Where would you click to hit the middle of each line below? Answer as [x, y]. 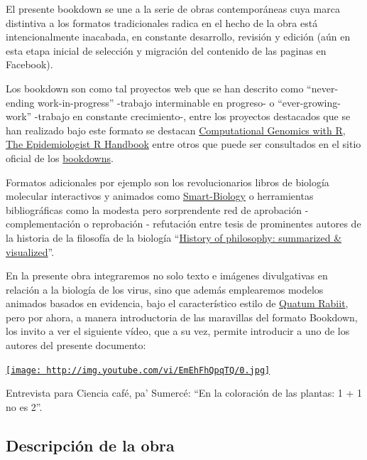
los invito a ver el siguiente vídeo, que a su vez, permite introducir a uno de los [178, 331]
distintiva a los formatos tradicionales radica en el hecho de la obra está [162, 22]
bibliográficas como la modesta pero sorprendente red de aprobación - [157, 209]
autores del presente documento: [76, 345]
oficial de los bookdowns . [60, 157]
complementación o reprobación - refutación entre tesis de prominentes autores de [183, 224]
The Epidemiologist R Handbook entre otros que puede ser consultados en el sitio [183, 144]
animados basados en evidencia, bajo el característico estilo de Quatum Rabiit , [177, 303]
